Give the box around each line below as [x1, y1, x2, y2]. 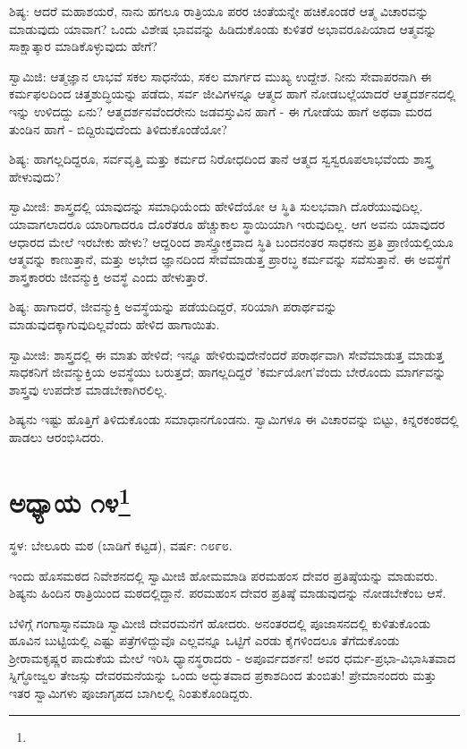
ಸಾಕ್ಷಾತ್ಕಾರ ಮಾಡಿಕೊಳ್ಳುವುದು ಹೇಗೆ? [9, 37, 157, 55]
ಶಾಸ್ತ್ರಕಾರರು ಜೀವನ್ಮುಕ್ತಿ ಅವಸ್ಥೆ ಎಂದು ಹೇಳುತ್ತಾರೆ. [9, 267, 208, 285]
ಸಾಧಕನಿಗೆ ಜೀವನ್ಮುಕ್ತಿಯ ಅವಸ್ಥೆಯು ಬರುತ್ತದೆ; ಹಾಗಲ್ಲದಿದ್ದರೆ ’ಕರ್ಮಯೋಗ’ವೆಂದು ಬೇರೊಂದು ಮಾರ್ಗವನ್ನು [9, 362, 446, 381]
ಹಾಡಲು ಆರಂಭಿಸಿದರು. [9, 427, 105, 446]
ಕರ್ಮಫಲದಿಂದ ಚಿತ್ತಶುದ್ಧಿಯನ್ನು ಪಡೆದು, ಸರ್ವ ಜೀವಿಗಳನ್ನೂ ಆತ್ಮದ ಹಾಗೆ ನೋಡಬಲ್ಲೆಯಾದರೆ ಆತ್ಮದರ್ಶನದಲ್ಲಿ [9, 84, 456, 103]
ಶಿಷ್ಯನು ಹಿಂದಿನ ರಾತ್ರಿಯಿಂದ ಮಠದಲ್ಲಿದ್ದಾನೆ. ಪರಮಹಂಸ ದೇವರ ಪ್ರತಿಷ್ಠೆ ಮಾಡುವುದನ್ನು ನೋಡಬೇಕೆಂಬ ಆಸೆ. [9, 583, 446, 602]
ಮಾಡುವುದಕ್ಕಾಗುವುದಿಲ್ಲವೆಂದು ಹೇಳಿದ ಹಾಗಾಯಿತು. [9, 314, 220, 333]
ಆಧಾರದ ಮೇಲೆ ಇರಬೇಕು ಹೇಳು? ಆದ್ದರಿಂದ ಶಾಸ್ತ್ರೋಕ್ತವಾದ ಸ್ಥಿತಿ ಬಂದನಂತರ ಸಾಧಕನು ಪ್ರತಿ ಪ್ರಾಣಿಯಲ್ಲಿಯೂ [9, 232, 454, 251]
